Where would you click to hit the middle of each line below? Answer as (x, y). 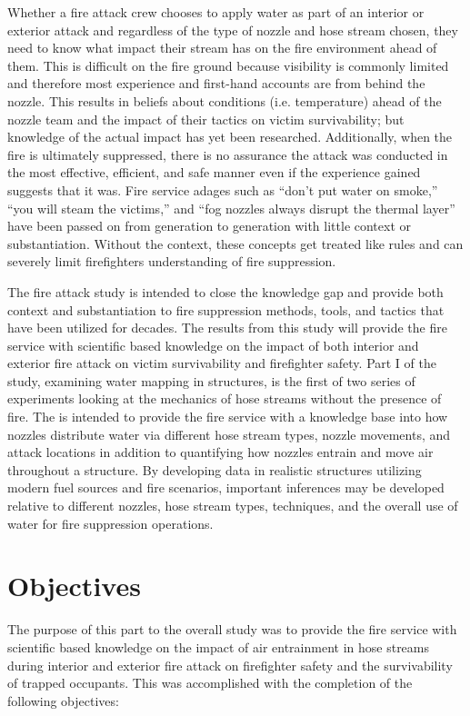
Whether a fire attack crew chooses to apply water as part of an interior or (216, 12)
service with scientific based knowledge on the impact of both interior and (213, 345)
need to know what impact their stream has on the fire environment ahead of (222, 48)
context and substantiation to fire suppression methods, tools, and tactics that (226, 309)
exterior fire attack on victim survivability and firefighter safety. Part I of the (222, 363)
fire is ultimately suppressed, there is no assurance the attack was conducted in (228, 154)
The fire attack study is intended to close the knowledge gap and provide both (225, 291)
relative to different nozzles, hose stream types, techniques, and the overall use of (233, 506)
